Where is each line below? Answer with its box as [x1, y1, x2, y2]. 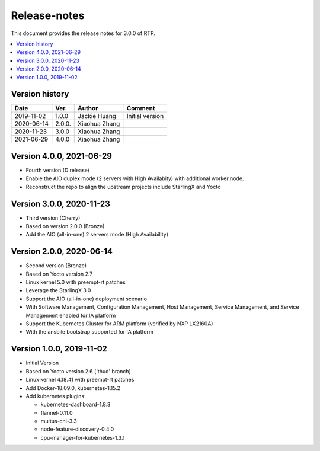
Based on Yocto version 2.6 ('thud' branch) [25, 367, 132, 375]
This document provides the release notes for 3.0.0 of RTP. [11, 30, 155, 37]
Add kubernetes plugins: [25, 392, 86, 399]
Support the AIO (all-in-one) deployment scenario [25, 295, 148, 302]
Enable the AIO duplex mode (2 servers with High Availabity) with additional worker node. [25, 175, 244, 182]
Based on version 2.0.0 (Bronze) [25, 223, 105, 229]
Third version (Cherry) [25, 214, 81, 222]
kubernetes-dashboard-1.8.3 [40, 401, 111, 408]
